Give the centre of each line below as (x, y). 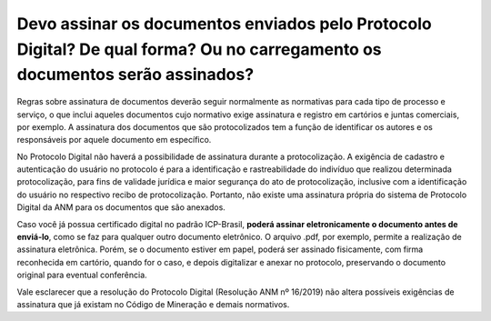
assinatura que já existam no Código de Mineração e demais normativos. (153, 304)
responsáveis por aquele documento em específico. (114, 140)
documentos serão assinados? (135, 75)
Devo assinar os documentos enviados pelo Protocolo (224, 24)
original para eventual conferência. (82, 275)
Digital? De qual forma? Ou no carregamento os (199, 49)
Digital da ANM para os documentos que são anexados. (121, 207)
